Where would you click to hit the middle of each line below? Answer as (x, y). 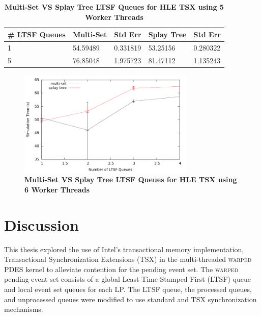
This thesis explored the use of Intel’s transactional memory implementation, (124, 249)
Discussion (41, 224)
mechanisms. (24, 309)
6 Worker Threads (57, 189)
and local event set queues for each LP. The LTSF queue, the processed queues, (128, 289)
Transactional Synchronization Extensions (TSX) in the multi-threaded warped (128, 259)
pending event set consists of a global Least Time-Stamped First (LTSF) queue (128, 279)
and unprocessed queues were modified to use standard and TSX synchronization (130, 299)
